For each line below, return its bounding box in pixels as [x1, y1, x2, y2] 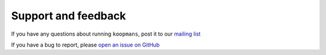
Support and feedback [11, 9, 126, 22]
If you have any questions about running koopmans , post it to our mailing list [11, 30, 201, 37]
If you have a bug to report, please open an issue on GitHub [11, 41, 160, 48]
